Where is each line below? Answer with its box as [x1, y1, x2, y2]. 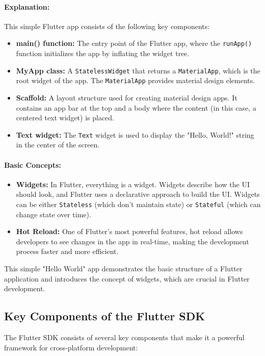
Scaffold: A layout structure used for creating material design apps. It [16, 92, 237, 103]
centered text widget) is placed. [16, 112, 115, 123]
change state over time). [16, 209, 91, 219]
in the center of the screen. [16, 139, 100, 150]
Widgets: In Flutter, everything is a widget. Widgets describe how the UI [16, 179, 250, 189]
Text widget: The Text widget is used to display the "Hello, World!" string [16, 129, 254, 140]
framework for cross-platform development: [4, 342, 138, 352]
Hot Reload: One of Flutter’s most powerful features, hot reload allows [16, 226, 243, 237]
